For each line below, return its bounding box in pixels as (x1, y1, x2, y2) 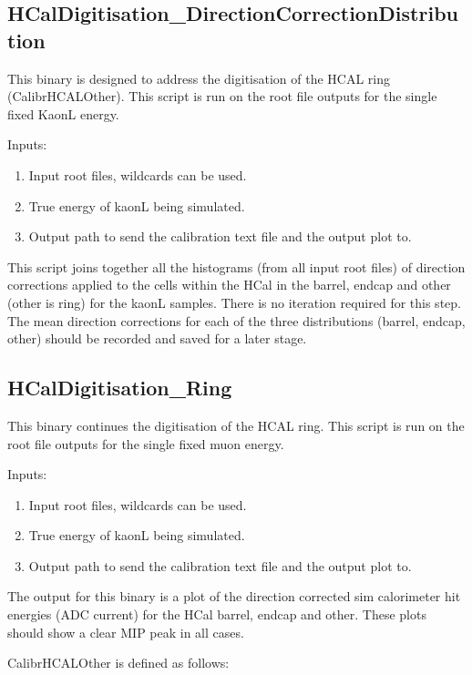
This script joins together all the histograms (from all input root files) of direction (7, 257, 466, 276)
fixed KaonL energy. (7, 104, 119, 123)
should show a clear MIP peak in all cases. (7, 622, 244, 641)
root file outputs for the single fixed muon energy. (7, 434, 284, 453)
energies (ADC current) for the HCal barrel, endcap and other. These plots (7, 605, 426, 624)
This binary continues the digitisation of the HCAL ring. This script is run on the (7, 415, 465, 435)
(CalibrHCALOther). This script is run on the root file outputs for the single (7, 87, 437, 106)
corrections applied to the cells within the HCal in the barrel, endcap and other (7, 275, 451, 294)
